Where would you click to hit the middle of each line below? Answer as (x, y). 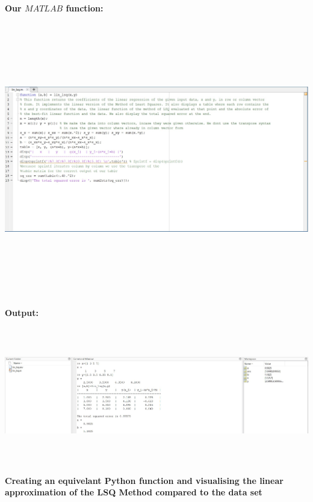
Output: (22, 312)
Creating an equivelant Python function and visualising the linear (144, 480)
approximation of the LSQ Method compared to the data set (134, 492)
